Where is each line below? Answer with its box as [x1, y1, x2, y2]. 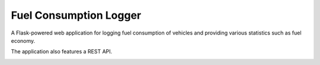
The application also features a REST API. [11, 48, 113, 55]
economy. [11, 37, 36, 44]
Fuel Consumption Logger [11, 9, 142, 22]
